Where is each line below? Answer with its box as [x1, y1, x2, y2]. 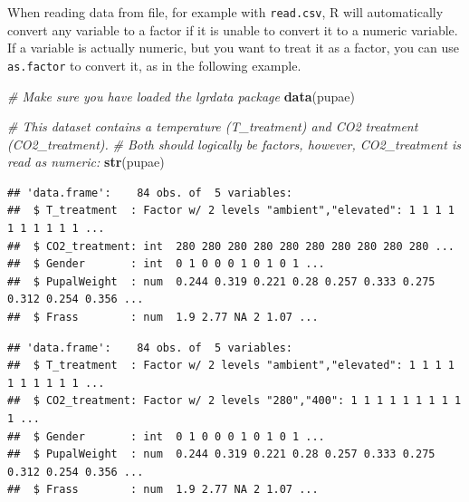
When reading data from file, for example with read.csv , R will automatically [7, 3, 444, 21]
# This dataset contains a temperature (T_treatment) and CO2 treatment [7, 117, 418, 136]
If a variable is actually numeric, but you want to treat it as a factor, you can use [7, 38, 459, 57]
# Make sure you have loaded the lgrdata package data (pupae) [7, 86, 355, 105]
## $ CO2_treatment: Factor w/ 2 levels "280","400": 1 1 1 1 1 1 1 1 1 [7, 394, 462, 408]
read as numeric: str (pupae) [7, 152, 165, 171]
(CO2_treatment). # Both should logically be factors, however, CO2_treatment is [7, 134, 461, 153]
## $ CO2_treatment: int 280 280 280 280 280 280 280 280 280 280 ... [7, 239, 455, 253]
